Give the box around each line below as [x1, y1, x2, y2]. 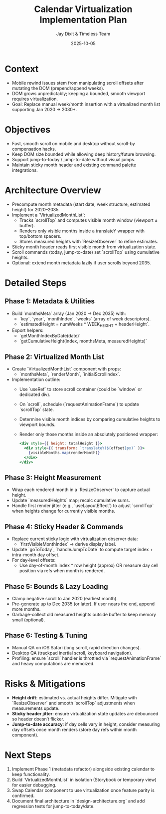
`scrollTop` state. [19, 406, 54, 413]
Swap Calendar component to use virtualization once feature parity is [11, 787, 155, 793]
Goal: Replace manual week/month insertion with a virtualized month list [11, 101, 161, 107]
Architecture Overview [4, 184, 101, 196]
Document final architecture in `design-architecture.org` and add [11, 797, 145, 804]
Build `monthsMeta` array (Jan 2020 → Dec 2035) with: [11, 310, 126, 316]
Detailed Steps [4, 277, 67, 288]
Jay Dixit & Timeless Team [56, 31, 111, 37]
